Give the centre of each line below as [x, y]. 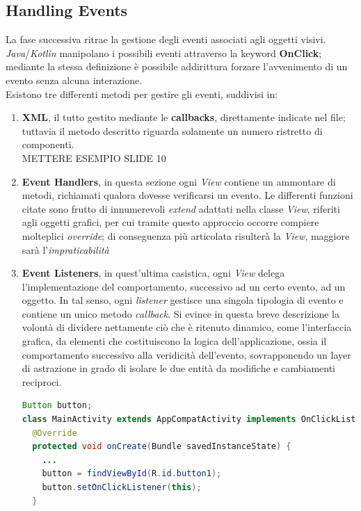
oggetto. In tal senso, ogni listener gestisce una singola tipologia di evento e [183, 300]
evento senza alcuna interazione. [74, 80]
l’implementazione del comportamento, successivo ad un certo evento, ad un [184, 286]
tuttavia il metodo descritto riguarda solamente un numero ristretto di [172, 130]
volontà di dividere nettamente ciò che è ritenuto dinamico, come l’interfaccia [187, 327]
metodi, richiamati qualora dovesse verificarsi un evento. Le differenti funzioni [187, 195]
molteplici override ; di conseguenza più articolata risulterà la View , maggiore [186, 235]
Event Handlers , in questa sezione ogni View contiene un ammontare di [179, 181]
